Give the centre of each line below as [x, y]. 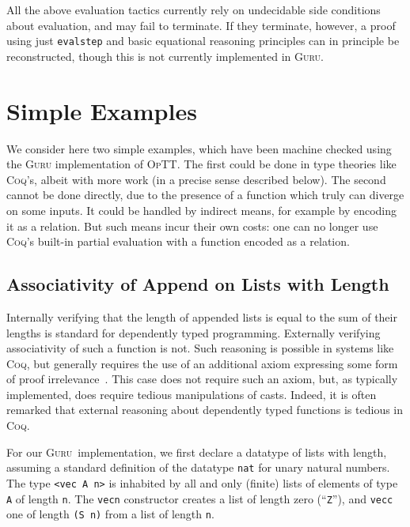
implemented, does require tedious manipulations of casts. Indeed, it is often [192, 394]
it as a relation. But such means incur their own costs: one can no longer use [192, 226]
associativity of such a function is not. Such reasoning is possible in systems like [200, 348]
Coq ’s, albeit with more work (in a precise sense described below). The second [196, 179]
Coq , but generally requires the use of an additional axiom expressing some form [202, 363]
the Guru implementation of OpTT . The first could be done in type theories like [201, 164]
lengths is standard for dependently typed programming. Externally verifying [194, 332]
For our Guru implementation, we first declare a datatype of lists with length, [197, 452]
